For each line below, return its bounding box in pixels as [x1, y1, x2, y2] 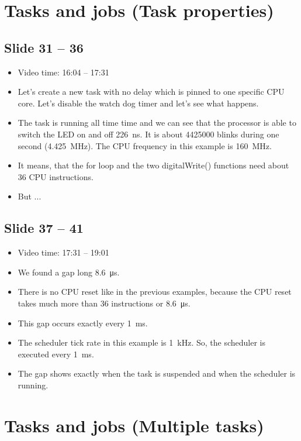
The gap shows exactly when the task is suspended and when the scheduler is [18, 367, 296, 380]
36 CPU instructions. [18, 170, 94, 182]
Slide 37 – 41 [4, 219, 84, 237]
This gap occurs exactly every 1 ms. [18, 316, 148, 329]
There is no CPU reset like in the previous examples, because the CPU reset [18, 285, 292, 298]
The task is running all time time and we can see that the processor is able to [18, 116, 296, 129]
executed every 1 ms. [18, 347, 94, 360]
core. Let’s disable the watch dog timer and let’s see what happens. [18, 97, 259, 109]
